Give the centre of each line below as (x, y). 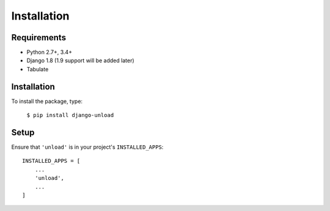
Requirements (39, 38)
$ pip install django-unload (70, 115)
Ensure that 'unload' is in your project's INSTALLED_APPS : (87, 147)
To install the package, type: (47, 101)
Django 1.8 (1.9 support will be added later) (80, 60)
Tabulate (38, 69)
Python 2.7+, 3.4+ (50, 52)
